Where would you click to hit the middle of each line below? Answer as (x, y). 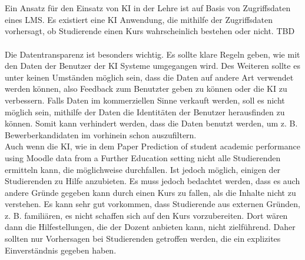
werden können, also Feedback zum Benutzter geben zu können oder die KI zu (146, 89)
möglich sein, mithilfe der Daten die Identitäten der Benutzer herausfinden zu (145, 111)
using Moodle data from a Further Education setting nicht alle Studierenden (143, 157)
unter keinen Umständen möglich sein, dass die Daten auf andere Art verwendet (149, 77)
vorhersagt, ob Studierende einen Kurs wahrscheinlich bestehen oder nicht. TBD (150, 31)
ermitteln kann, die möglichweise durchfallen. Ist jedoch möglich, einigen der (143, 169)
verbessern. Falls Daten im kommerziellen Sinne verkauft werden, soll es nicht (145, 100)
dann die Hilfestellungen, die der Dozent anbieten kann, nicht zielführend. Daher (150, 227)
